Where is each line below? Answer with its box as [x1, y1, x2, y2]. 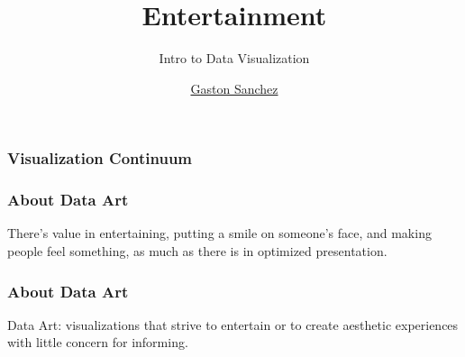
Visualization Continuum [7, 147, 193, 169]
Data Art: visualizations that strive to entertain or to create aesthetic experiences [7, 315, 459, 334]
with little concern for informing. [7, 333, 188, 352]
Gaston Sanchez [190, 78, 278, 97]
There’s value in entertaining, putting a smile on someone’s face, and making [7, 224, 432, 243]
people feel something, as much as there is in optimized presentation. [7, 242, 387, 261]
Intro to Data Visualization [159, 49, 310, 68]
